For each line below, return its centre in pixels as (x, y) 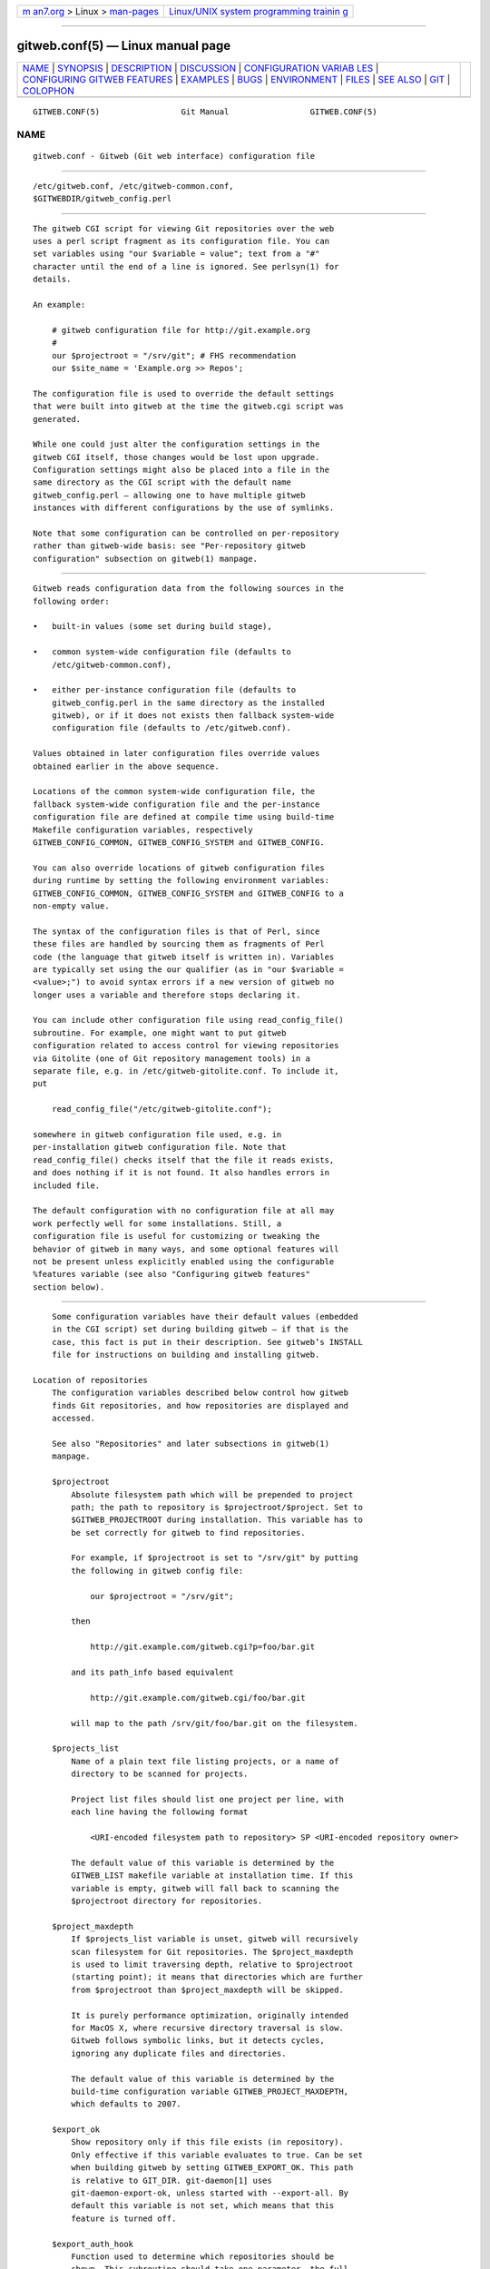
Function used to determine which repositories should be (203, 2256)
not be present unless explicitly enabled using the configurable (184, 1261)
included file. (67, 1185)
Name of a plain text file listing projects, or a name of (205, 1761)
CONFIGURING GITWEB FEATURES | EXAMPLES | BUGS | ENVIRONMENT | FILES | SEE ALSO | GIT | (236, 79)
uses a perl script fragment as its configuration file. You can (181, 241)
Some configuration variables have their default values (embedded (205, 1317)
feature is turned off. (124, 2218)
